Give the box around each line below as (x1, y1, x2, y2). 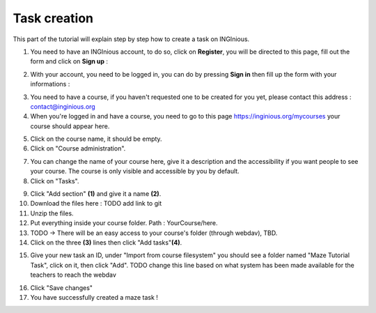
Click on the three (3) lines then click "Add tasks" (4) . (30, 238, 182, 247)
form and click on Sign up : (30, 57, 108, 66)
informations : (30, 80, 70, 89)
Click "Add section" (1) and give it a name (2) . (30, 190, 162, 198)
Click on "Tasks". (30, 176, 79, 185)
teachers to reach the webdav (30, 270, 116, 279)
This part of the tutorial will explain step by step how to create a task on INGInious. (13, 35, 250, 43)
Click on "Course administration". (30, 144, 126, 153)
